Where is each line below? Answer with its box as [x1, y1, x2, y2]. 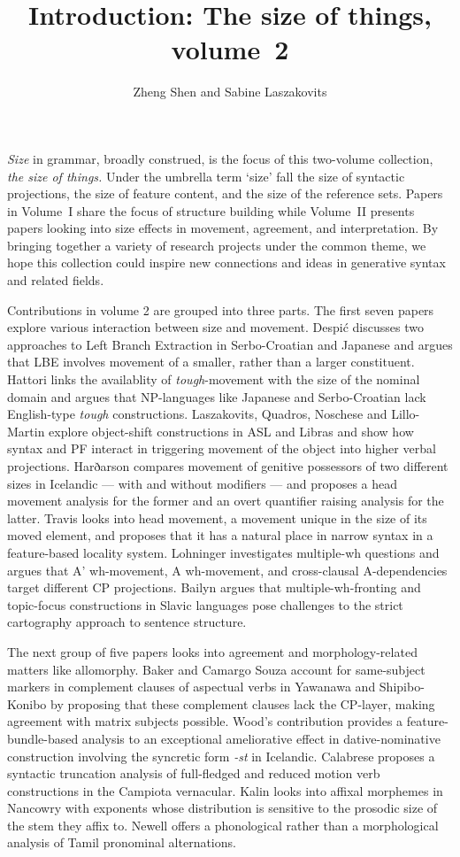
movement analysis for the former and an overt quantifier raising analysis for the [7, 491, 444, 510]
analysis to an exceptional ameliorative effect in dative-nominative [81, 729, 441, 747]
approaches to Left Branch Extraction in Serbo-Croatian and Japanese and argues [7, 335, 453, 353]
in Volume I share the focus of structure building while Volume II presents [7, 201, 415, 220]
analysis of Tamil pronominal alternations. [7, 833, 236, 852]
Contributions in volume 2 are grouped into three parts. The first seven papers [7, 300, 434, 319]
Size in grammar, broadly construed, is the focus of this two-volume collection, [7, 149, 433, 167]
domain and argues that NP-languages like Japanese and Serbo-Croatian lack [7, 387, 426, 405]
